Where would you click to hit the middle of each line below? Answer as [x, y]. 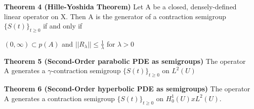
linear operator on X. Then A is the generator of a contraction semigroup [115, 16]
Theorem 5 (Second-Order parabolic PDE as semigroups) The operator [125, 61]
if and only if [63, 26]
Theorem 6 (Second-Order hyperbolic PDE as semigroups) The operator [127, 89]
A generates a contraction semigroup [60, 98]
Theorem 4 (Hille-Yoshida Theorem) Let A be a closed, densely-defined [120, 6]
